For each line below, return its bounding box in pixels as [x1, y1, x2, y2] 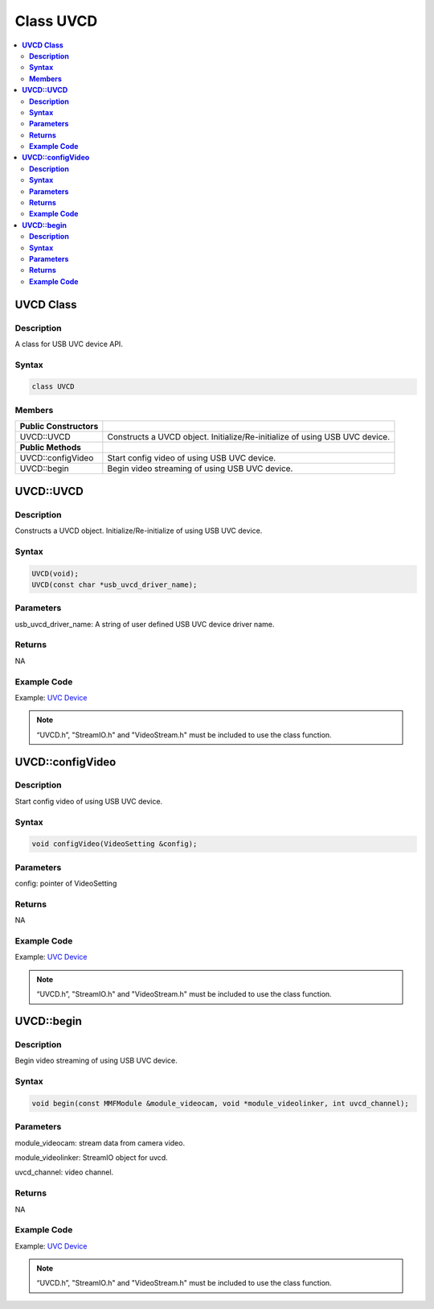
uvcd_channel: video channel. [14, 1167, 114, 1177]
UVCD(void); [31, 568, 80, 578]
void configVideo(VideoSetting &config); [31, 840, 198, 849]
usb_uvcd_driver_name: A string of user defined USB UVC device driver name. [14, 619, 275, 629]
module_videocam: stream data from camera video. [14, 1138, 185, 1147]
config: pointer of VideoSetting [14, 878, 117, 889]
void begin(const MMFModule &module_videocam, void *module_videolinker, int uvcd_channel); [31, 1099, 409, 1108]
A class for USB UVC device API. [14, 339, 124, 349]
